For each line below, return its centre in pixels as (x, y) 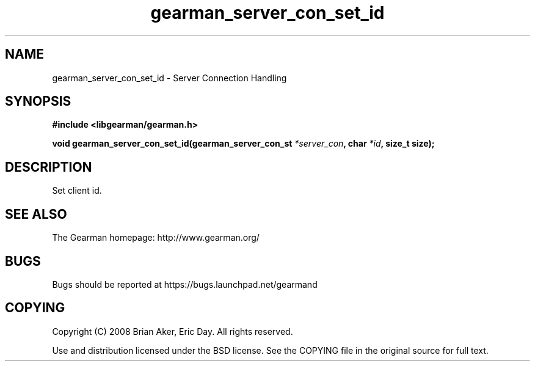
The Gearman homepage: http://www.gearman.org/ (156, 238)
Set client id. (77, 191)
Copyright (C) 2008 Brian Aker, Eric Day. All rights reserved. (173, 331)
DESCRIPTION (49, 167)
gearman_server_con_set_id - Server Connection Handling (169, 78)
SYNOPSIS (38, 101)
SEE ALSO (36, 214)
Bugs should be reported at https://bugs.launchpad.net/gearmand (185, 284)
